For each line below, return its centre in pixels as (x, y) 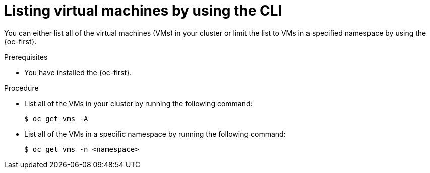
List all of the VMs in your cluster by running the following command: (138, 103)
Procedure (21, 88)
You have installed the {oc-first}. (78, 72)
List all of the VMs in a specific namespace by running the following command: (155, 134)
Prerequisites (26, 57)
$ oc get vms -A (56, 119)
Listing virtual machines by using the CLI (143, 11)
